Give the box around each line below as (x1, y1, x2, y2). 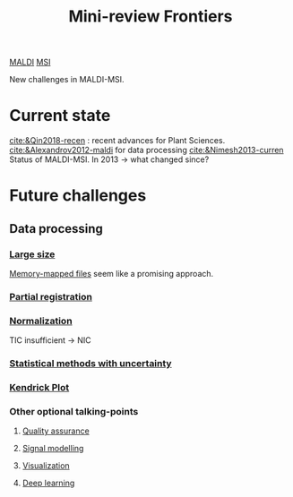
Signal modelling (22, 443, 84, 454)
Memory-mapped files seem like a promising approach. (9, 269, 214, 278)
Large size (9, 248, 56, 261)
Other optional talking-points (9, 405, 139, 417)
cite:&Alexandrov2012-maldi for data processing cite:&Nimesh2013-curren (9, 145, 284, 156)
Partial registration (9, 290, 92, 303)
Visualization (22, 460, 70, 471)
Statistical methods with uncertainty (9, 357, 172, 370)
